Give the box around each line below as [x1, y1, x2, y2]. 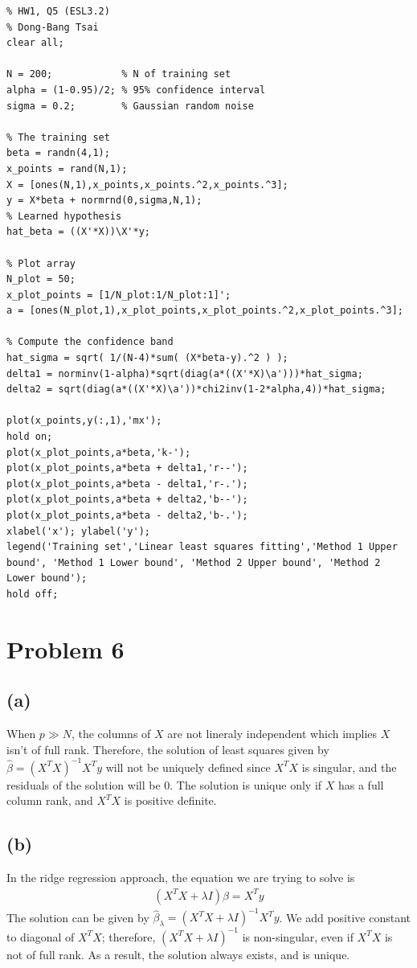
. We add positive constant [279, 909, 411, 925]
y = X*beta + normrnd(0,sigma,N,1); [6, 195, 202, 207]
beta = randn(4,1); [6, 147, 110, 159]
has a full [337, 776, 384, 793]
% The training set [6, 131, 110, 143]
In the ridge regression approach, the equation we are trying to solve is [6, 869, 355, 886]
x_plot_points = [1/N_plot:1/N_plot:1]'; [6, 289, 231, 301]
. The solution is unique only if [170, 776, 322, 793]
